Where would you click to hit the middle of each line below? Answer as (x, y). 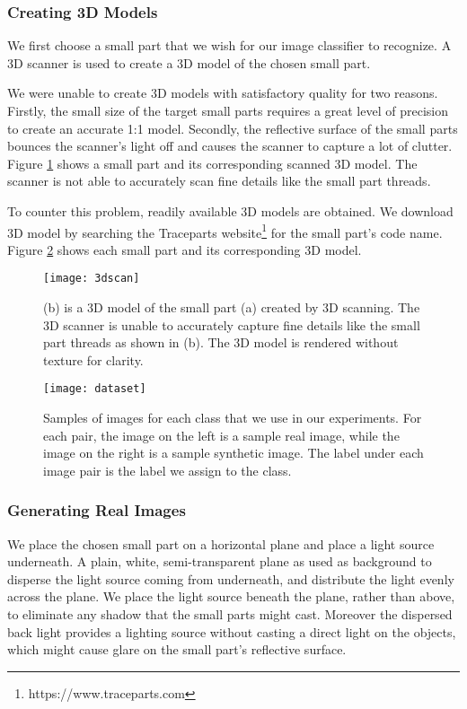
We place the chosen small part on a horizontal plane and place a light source (221, 543)
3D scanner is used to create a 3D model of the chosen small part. (189, 62)
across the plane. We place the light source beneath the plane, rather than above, (231, 596)
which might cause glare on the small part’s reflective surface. (177, 649)
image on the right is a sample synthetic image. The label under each (233, 453)
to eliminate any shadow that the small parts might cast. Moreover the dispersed (230, 614)
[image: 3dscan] (92, 279)
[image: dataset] (95, 389)
